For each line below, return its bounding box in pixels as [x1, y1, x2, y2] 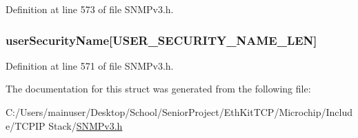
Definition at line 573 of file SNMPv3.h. [6, 2, 174, 16]
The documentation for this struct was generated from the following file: [6, 81, 311, 96]
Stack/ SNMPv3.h [48, 118, 123, 132]
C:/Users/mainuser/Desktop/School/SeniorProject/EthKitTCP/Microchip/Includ [6, 105, 353, 119]
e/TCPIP [6, 118, 46, 132]
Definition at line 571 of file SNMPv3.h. [6, 58, 174, 72]
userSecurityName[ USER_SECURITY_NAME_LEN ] [6, 31, 317, 48]
